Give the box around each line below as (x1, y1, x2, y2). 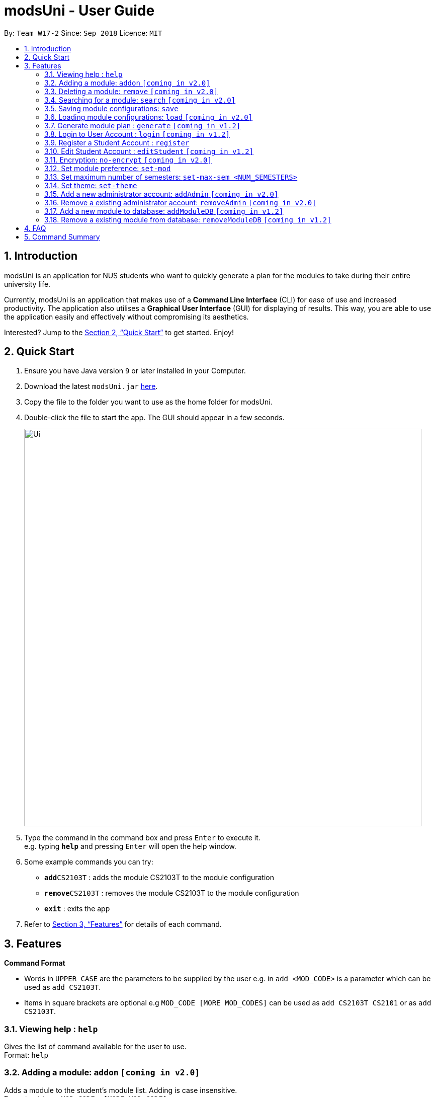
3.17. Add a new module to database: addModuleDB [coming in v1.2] (44, 206, 284, 215)
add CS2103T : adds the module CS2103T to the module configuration (44, 873, 275, 882)
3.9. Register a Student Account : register (44, 138, 190, 147)
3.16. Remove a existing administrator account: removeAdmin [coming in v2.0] (44, 198, 316, 207)
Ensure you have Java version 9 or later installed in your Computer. (24, 366, 246, 375)
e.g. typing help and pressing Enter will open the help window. (24, 842, 236, 851)
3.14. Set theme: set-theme (44, 181, 137, 190)
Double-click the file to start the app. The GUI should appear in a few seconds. (24, 413, 285, 422)
